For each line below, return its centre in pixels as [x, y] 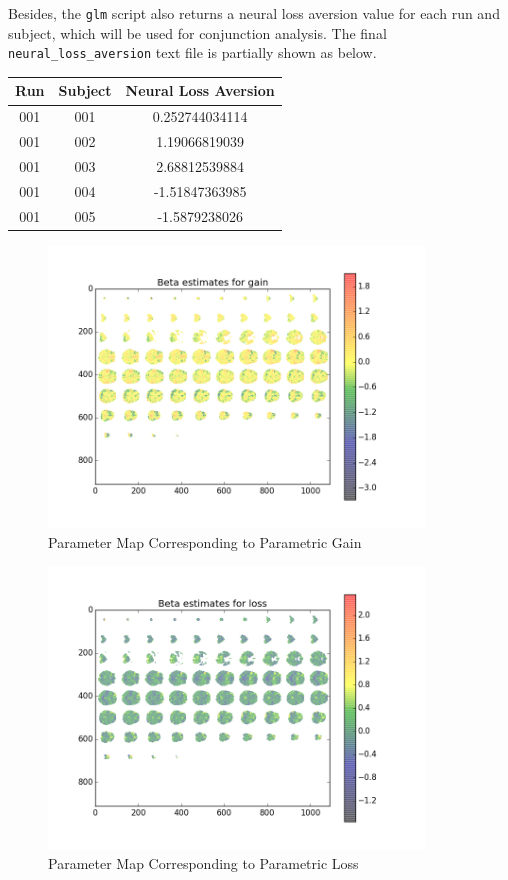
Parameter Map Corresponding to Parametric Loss [203, 863]
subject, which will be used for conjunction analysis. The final [197, 32]
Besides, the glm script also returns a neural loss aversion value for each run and [254, 13]
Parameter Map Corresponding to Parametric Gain [205, 541]
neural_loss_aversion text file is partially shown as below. [192, 52]
